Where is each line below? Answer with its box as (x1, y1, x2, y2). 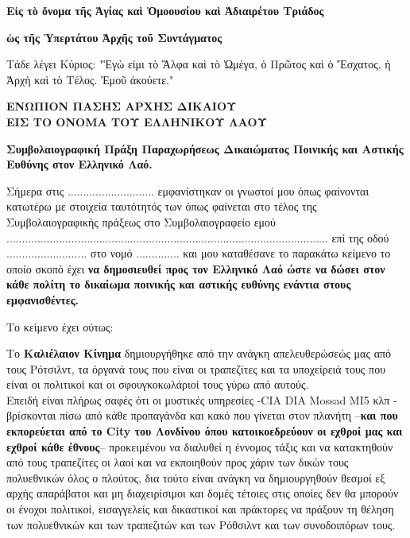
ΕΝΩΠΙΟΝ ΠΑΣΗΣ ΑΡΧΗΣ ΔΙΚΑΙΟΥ (6, 98, 237, 114)
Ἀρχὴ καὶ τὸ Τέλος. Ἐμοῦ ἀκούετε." (6, 71, 174, 87)
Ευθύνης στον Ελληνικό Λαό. (6, 156, 153, 172)
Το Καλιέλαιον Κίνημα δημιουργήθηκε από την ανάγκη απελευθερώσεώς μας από (6, 345, 392, 362)
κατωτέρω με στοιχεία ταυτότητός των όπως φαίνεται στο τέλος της (6, 198, 317, 215)
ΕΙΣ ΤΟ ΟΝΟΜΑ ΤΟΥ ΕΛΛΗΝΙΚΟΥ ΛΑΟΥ (6, 113, 268, 130)
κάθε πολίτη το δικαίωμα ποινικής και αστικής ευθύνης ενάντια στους (6, 276, 351, 292)
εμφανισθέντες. (6, 291, 79, 308)
